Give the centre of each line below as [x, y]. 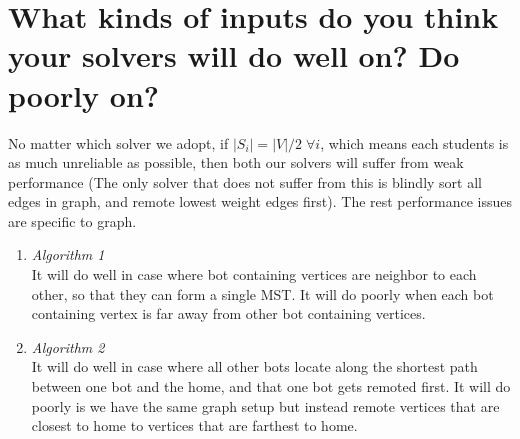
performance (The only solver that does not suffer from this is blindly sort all [245, 181]
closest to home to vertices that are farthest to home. [194, 425]
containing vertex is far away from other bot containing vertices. [228, 313]
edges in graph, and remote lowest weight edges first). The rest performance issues [260, 201]
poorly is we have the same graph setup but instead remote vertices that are [265, 405]
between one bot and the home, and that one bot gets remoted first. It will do [271, 386]
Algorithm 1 [68, 254]
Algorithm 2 [68, 346]
